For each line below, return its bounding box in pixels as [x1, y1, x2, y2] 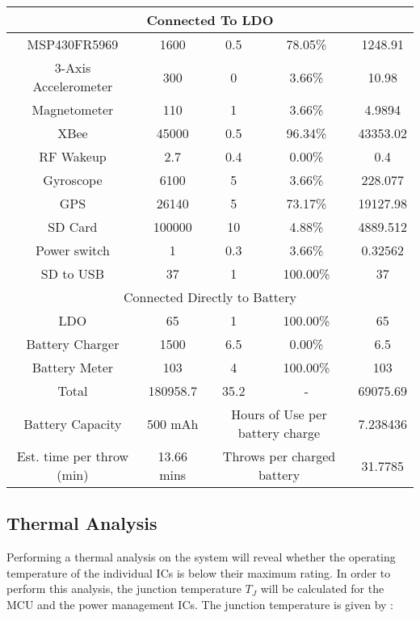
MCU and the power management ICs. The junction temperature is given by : [6, 595, 393, 612]
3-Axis [54, 58, 91, 77]
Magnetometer [31, 100, 114, 119]
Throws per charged [222, 447, 336, 465]
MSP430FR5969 [27, 35, 119, 53]
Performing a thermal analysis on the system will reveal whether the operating [6, 549, 396, 565]
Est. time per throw [16, 447, 129, 465]
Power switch [35, 241, 110, 259]
